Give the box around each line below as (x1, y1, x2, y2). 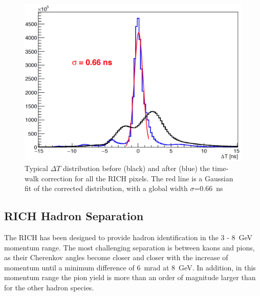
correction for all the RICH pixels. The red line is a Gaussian (41, 173, 233, 183)
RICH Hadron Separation (4, 208, 144, 224)
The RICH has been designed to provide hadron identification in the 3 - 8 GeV (4, 231, 253, 242)
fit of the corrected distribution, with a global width (25, 183, 188, 194)
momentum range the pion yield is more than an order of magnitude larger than (4, 272, 256, 283)
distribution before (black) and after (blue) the (63, 163, 210, 173)
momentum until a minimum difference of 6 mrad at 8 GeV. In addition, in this (4, 262, 256, 272)
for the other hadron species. (4, 282, 94, 292)
